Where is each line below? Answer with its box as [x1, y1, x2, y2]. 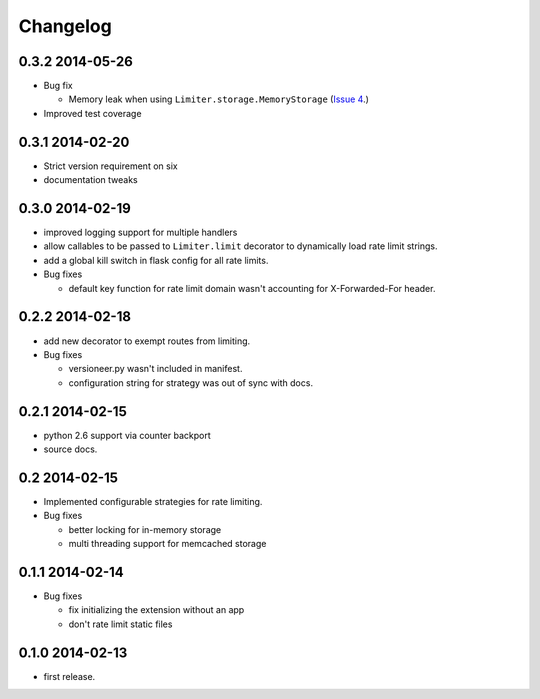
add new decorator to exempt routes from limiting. [43, 335, 251, 347]
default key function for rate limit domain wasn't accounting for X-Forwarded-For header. [68, 282, 436, 294]
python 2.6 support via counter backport [43, 429, 211, 441]
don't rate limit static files [68, 618, 173, 630]
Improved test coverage [43, 107, 142, 119]
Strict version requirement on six [43, 160, 179, 172]
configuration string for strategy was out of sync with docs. [68, 376, 314, 389]
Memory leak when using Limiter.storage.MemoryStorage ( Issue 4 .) [68, 93, 370, 105]
